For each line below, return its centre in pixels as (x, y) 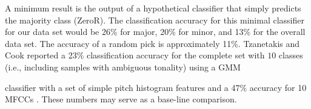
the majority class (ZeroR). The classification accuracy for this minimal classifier (155, 20)
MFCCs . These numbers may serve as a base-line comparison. (121, 99)
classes (291, 55)
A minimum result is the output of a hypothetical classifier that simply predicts (153, 8)
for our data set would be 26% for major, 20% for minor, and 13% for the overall (155, 32)
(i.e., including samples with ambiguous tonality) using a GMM (123, 67)
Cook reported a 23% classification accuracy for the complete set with (135, 55)
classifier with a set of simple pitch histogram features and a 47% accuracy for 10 (156, 87)
